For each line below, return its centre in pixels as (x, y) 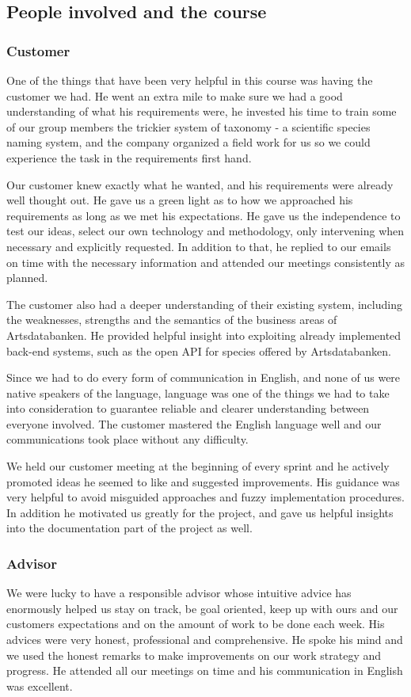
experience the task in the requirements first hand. (129, 157)
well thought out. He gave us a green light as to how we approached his (180, 200)
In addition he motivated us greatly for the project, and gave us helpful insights (200, 512)
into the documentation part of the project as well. (129, 528)
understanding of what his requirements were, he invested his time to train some (202, 111)
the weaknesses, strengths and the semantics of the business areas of (172, 320)
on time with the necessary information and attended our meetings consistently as (206, 262)
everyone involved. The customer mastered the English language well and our (194, 423)
